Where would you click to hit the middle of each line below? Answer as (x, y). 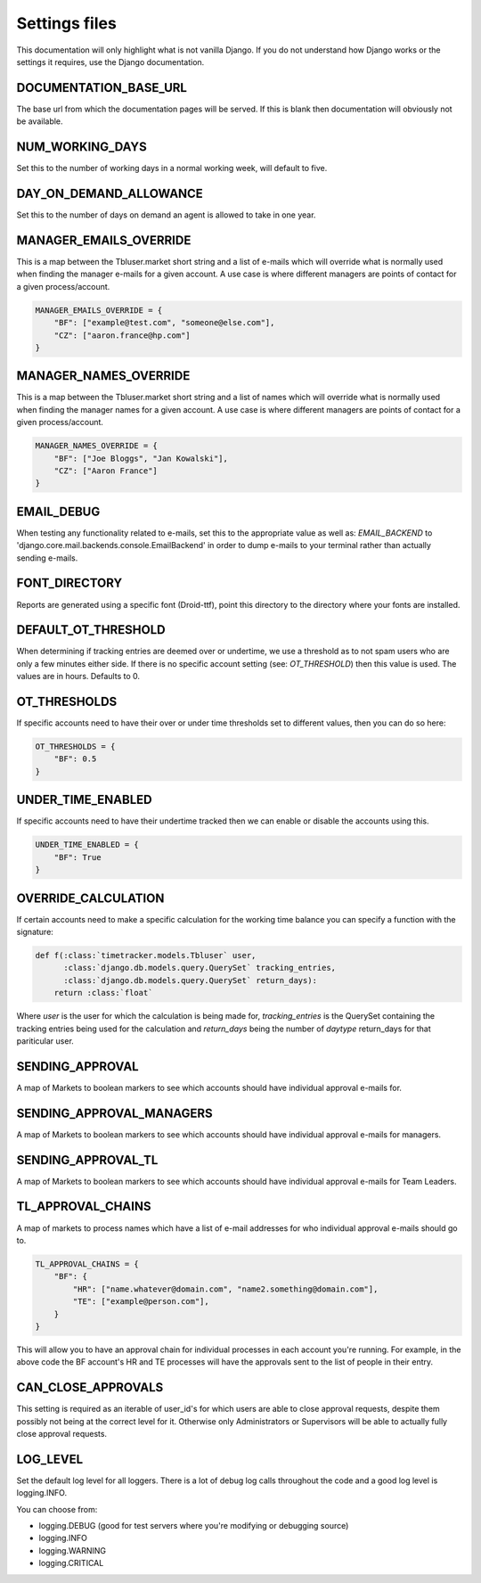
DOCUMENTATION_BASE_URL (102, 88)
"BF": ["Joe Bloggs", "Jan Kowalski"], (141, 458)
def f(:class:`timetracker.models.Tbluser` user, (146, 956)
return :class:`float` (103, 993)
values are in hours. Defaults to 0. (78, 677)
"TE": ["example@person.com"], (141, 1302)
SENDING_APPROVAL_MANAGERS (114, 1113)
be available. (40, 121)
